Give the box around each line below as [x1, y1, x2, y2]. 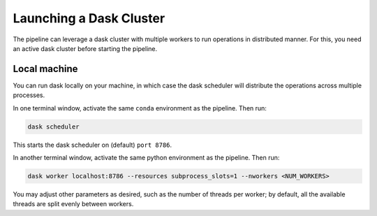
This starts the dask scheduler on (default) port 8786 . [13, 141, 172, 149]
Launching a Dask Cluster [13, 10, 165, 26]
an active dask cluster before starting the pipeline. [13, 44, 158, 52]
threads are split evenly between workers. [13, 200, 134, 208]
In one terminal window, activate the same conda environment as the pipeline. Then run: [13, 103, 267, 112]
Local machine [13, 63, 78, 75]
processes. [13, 91, 45, 99]
